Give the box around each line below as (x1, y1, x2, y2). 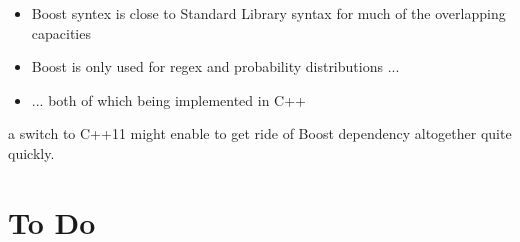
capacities (31, 22, 91, 43)
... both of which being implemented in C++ (31, 89, 306, 110)
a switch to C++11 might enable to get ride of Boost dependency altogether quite (8, 123, 512, 144)
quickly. (8, 142, 55, 163)
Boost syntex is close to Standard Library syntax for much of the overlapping (31, 3, 506, 23)
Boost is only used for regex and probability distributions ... (31, 56, 400, 77)
